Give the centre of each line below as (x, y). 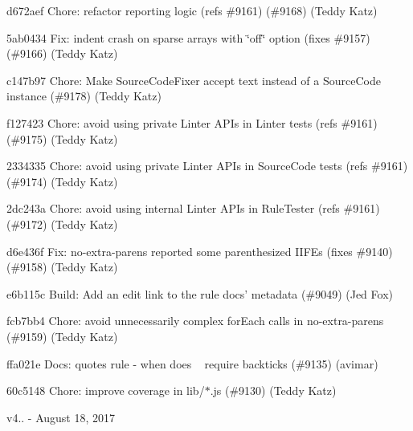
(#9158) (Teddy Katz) (62, 267)
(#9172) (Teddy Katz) (62, 224)
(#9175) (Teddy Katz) (62, 138)
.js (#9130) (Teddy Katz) (273, 390)
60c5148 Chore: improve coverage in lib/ (106, 390)
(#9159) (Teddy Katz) (62, 336)
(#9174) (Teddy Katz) (62, 181)
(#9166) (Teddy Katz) (62, 53)
